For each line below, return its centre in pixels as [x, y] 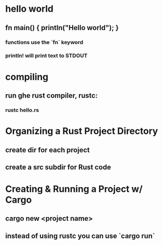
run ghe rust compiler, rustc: [51, 96]
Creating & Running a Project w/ [74, 189]
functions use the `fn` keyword [44, 42]
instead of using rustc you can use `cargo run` [80, 236]
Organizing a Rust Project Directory [82, 131]
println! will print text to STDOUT [46, 56]
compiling [27, 77]
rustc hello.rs [22, 110]
